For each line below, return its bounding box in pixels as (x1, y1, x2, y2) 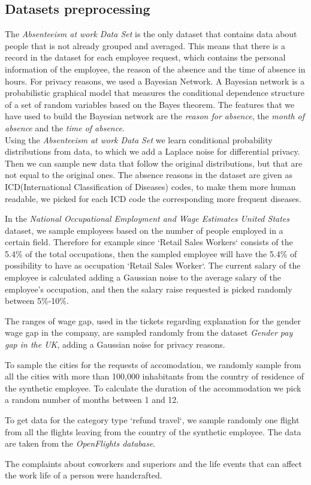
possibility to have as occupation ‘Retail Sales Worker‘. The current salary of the (5, 259, 301, 272)
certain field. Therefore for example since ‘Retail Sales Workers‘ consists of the (5, 236, 293, 248)
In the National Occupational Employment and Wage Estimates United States (5, 212, 290, 225)
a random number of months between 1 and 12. (5, 393, 179, 406)
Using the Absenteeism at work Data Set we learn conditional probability (5, 133, 273, 146)
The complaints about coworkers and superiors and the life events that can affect (5, 457, 302, 469)
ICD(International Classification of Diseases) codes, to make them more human (5, 180, 296, 192)
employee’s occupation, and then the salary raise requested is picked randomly (5, 282, 292, 295)
